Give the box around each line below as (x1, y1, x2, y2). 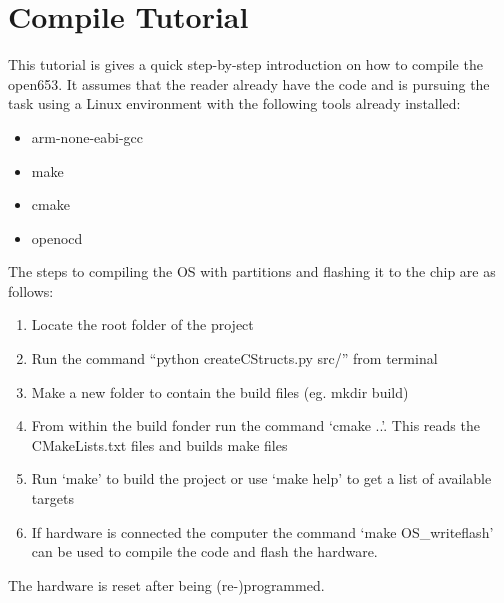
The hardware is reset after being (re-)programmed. (8, 574, 325, 595)
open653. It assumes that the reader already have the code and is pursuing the (8, 73, 490, 94)
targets (31, 488, 74, 509)
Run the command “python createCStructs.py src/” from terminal (31, 348, 438, 369)
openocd (31, 227, 83, 248)
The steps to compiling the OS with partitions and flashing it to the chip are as (8, 261, 496, 282)
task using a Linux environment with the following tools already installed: (8, 93, 461, 114)
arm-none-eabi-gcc (31, 126, 144, 147)
